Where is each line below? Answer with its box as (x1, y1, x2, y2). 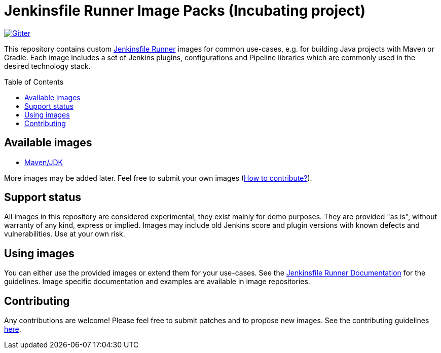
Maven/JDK (24, 158, 63, 167)
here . (4, 325, 21, 334)
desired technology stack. (4, 61, 91, 70)
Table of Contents (4, 77, 64, 86)
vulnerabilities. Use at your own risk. (4, 229, 125, 239)
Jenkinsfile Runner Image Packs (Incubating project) (4, 2, 366, 19)
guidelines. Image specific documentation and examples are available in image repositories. (4, 277, 310, 286)
